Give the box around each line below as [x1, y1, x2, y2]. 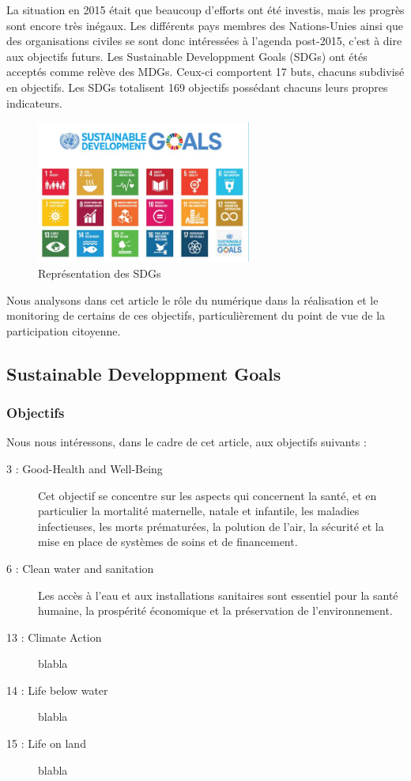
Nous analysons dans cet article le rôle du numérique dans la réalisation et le [6, 291, 379, 308]
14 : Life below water [6, 681, 108, 698]
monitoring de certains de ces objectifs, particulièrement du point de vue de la [6, 307, 386, 324]
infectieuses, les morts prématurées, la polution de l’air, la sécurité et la [38, 518, 384, 534]
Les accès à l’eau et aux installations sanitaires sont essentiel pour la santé [38, 586, 398, 603]
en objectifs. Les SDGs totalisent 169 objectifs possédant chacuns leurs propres [6, 78, 388, 95]
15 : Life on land [6, 735, 86, 752]
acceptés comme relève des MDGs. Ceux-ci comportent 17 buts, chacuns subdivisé [6, 63, 405, 80]
